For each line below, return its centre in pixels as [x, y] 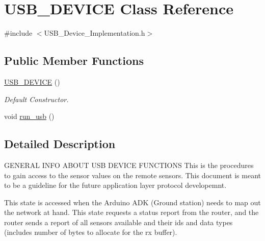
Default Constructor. [36, 99]
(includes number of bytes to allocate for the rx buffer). [91, 232]
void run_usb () [29, 116]
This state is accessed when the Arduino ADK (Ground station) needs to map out [132, 202]
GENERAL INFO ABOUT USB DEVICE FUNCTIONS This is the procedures [129, 165]
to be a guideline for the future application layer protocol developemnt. [115, 185]
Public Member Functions [74, 61]
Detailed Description [60, 144]
